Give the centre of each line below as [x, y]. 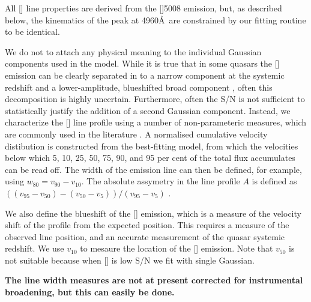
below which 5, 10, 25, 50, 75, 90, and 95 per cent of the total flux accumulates [150, 158]
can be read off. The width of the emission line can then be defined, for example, [153, 169]
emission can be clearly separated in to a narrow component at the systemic [145, 75]
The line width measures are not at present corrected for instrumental [154, 280]
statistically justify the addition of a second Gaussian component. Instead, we [148, 110]
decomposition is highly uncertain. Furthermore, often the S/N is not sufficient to [155, 99]
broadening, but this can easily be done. [90, 292]
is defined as [274, 181]
